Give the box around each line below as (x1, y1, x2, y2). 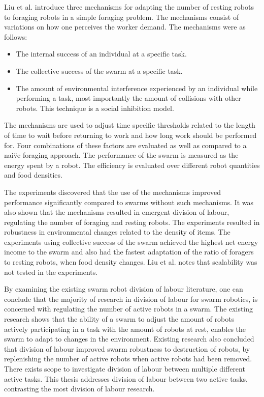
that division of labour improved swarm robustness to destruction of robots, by (4, 343, 250, 354)
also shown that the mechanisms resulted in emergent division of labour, (4, 207, 229, 217)
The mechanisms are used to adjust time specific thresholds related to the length (4, 120, 255, 130)
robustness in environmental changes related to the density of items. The (4, 226, 230, 237)
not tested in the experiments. (4, 266, 98, 277)
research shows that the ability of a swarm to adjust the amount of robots (4, 314, 235, 324)
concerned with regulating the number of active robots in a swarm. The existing (4, 303, 253, 314)
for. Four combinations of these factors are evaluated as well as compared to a (4, 139, 247, 150)
